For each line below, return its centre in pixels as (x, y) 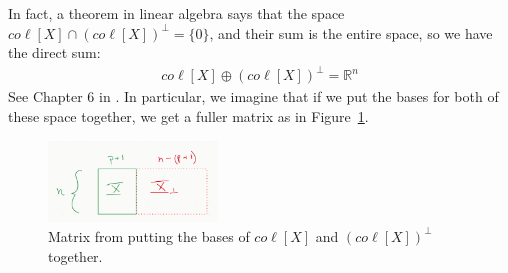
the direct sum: (54, 52)
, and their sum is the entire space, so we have (351, 32)
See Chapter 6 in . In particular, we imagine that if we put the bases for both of (253, 96)
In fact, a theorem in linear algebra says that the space (176, 13)
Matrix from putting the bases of (149, 235)
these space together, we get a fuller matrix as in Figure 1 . (188, 115)
